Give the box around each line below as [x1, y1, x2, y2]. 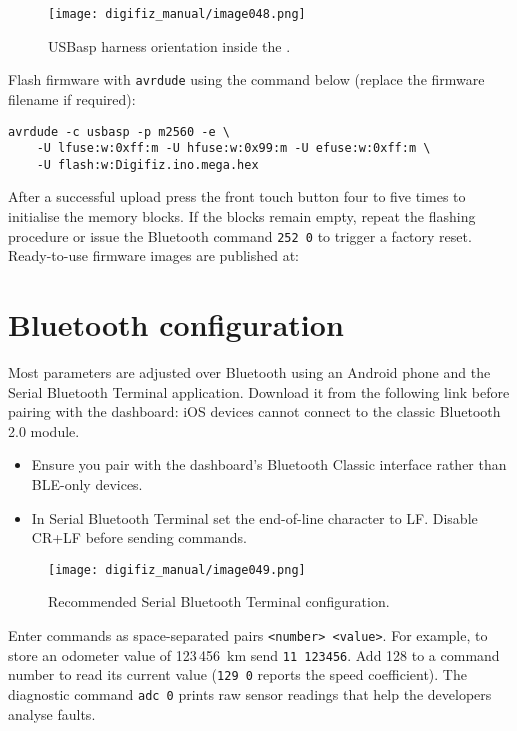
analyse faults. [8, 703, 96, 724]
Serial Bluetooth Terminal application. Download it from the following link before [8, 381, 510, 402]
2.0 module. [8, 420, 80, 441]
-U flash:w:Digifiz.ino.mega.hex [36, 157, 259, 172]
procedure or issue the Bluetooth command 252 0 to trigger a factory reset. [8, 225, 472, 246]
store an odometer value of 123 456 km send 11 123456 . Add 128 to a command [8, 644, 500, 665]
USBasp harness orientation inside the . [48, 35, 291, 56]
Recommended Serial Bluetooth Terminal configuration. [48, 591, 390, 612]
